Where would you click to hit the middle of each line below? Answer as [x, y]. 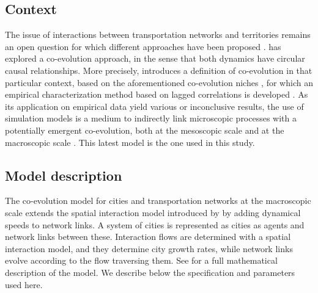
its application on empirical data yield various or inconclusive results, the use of [154, 106]
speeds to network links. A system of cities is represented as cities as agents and [155, 224]
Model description [64, 175]
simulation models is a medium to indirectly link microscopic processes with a [151, 118]
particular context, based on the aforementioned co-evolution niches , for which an [159, 82]
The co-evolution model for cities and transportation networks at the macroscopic [158, 201]
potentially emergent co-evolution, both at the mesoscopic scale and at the [145, 130]
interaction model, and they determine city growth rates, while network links [149, 248]
